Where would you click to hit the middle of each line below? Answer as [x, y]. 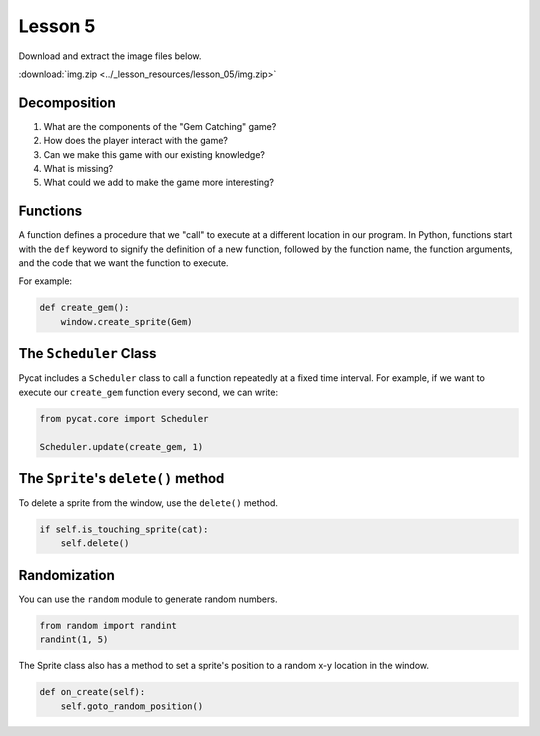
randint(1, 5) [74, 639]
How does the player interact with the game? [136, 141]
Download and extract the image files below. [110, 56]
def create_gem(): [84, 308]
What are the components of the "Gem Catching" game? [160, 126]
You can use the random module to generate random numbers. [148, 599]
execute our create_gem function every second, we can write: [148, 392]
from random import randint [108, 625]
